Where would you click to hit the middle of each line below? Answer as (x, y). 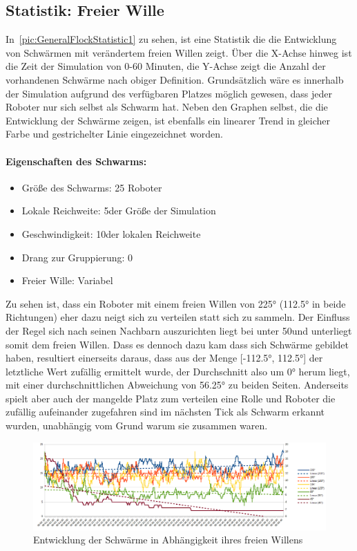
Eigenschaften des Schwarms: (76, 161)
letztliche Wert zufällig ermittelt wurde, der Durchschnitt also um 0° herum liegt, (178, 371)
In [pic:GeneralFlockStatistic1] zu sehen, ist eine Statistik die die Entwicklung (171, 39)
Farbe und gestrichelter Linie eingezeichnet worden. (114, 134)
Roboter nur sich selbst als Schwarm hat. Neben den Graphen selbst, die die (167, 107)
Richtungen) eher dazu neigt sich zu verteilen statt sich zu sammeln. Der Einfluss (178, 317)
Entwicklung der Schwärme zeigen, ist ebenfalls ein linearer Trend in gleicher (168, 120)
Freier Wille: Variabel (67, 280)
